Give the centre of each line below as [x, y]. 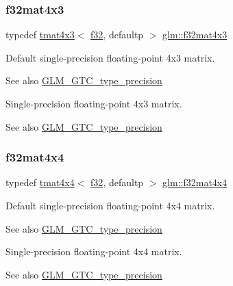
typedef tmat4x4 [40, 182]
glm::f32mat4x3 [195, 35]
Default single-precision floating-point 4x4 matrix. [110, 205]
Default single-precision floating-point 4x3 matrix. [110, 57]
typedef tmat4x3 [40, 35]
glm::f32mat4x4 [195, 182]
